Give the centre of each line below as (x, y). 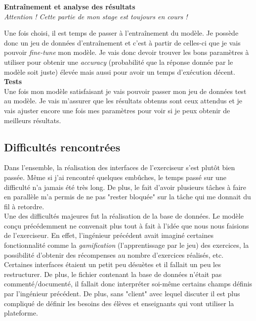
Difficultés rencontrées (62, 147)
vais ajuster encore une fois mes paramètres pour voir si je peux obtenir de (117, 110)
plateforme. (21, 313)
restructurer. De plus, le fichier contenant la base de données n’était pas (113, 274)
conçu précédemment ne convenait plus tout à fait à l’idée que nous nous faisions (127, 225)
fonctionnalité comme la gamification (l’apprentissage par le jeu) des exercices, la (127, 245)
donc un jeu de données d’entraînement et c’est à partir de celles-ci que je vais (122, 42)
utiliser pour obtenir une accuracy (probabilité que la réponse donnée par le (119, 62)
